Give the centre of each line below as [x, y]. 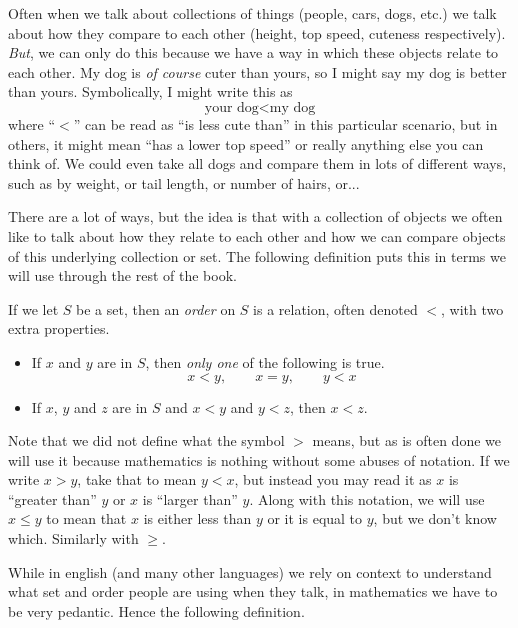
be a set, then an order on [156, 308]
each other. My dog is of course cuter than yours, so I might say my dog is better [257, 71]
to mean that [86, 518]
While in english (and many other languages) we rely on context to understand [250, 571]
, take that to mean [137, 479]
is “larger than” [190, 498]
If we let [33, 308]
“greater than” [52, 498]
